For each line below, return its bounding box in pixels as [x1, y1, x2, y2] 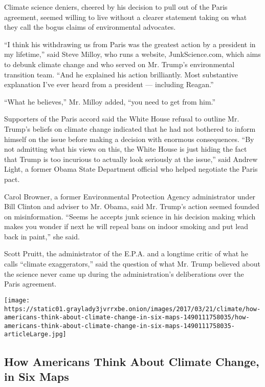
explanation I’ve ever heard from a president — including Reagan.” [4, 79, 214, 90]
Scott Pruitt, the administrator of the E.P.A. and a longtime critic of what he [4, 248, 248, 259]
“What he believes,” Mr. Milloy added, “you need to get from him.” [4, 96, 216, 107]
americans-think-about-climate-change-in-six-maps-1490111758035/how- [4, 314, 250, 321]
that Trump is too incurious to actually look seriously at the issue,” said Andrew [4, 153, 258, 164]
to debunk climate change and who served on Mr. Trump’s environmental [4, 58, 235, 69]
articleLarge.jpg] [4, 331, 67, 338]
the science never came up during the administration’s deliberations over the [4, 268, 244, 279]
